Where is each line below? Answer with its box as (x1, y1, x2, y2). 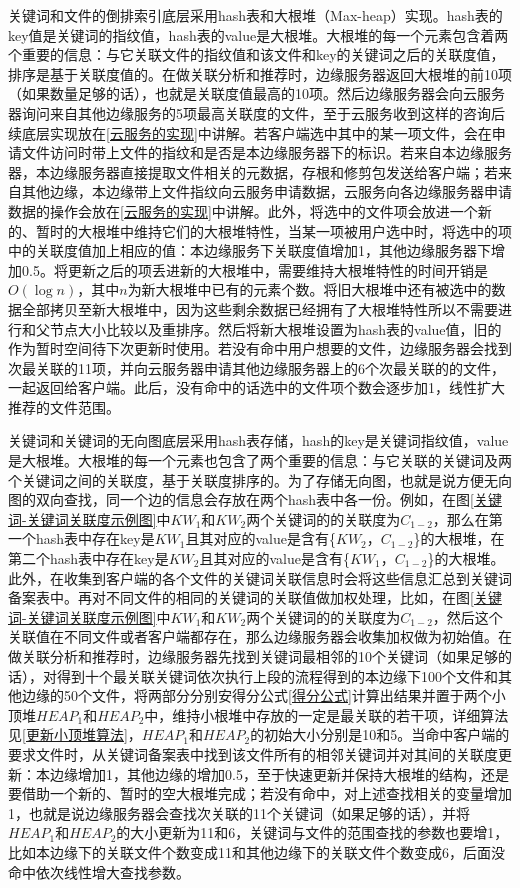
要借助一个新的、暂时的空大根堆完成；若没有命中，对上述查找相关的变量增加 (8, 783, 512, 804)
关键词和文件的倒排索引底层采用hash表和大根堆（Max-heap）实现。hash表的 (8, 5, 503, 25)
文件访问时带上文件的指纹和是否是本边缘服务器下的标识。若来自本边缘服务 (21, 142, 512, 163)
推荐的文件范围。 (8, 396, 120, 417)
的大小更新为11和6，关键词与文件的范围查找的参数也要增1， (116, 822, 509, 843)
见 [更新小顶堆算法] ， (8, 724, 142, 745)
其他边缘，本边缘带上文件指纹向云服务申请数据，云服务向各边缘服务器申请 (21, 181, 512, 202)
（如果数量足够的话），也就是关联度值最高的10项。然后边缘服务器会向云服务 (8, 83, 505, 104)
